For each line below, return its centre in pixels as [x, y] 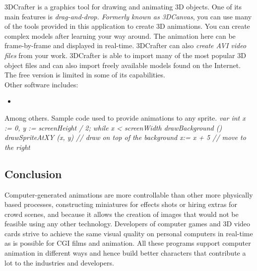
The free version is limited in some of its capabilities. [85, 75]
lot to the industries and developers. [59, 262]
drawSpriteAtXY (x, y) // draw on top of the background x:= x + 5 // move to [125, 137]
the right [17, 147]
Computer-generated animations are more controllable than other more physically [129, 194]
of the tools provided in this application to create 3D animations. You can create [127, 26]
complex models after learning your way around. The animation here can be [120, 35]
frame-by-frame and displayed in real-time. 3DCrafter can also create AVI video [126, 45]
